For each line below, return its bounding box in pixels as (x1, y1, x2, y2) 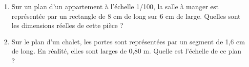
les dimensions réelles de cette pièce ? (11, 20, 124, 30)
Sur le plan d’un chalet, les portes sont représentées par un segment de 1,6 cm (11, 36, 245, 46)
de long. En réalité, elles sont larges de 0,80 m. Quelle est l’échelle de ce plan (11, 46, 242, 56)
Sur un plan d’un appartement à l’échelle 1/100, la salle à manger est (11, 1, 219, 11)
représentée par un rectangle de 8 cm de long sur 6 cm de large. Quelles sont (11, 11, 241, 21)
